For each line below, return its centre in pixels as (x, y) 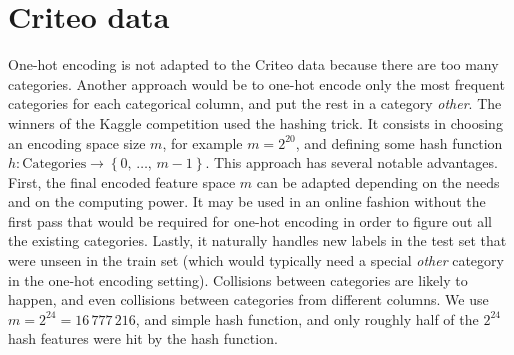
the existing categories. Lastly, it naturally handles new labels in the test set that (257, 240)
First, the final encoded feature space (122, 181)
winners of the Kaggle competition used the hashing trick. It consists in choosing (255, 122)
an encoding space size (77, 142)
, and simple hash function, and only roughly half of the (307, 318)
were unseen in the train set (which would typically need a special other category (256, 260)
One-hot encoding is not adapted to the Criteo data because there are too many (253, 64)
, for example (202, 142)
